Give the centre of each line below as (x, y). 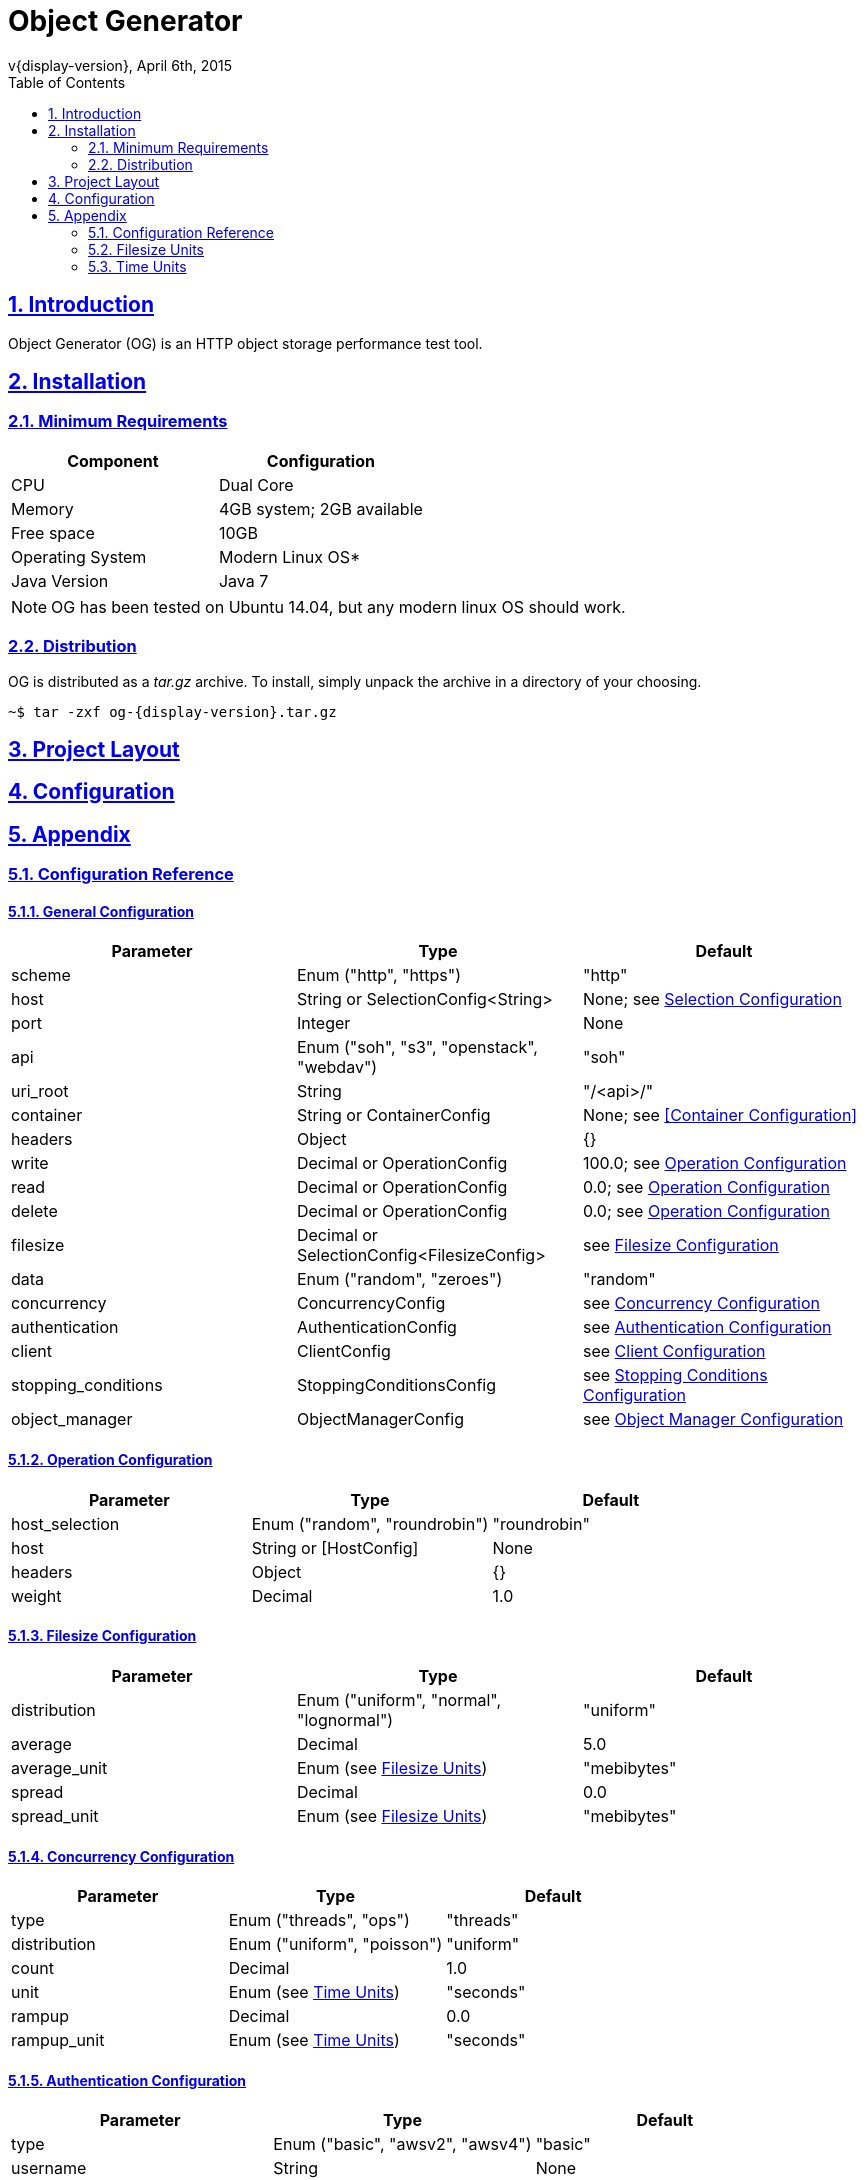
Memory (42, 508)
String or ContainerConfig (393, 1115)
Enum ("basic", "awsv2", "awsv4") (402, 2144)
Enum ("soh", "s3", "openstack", (417, 1047)
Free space (53, 532)
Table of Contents (67, 82)
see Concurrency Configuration (701, 1303)
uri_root (40, 1091)
